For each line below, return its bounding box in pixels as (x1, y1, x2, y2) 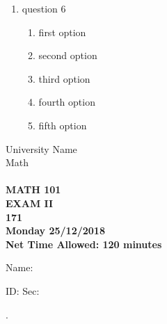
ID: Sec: (6, 283, 40, 298)
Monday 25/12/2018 (6, 223, 105, 238)
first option (38, 24, 86, 39)
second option (38, 48, 97, 63)
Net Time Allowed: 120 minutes (6, 236, 162, 251)
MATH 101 (6, 182, 61, 197)
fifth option (38, 118, 87, 132)
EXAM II (6, 195, 54, 210)
